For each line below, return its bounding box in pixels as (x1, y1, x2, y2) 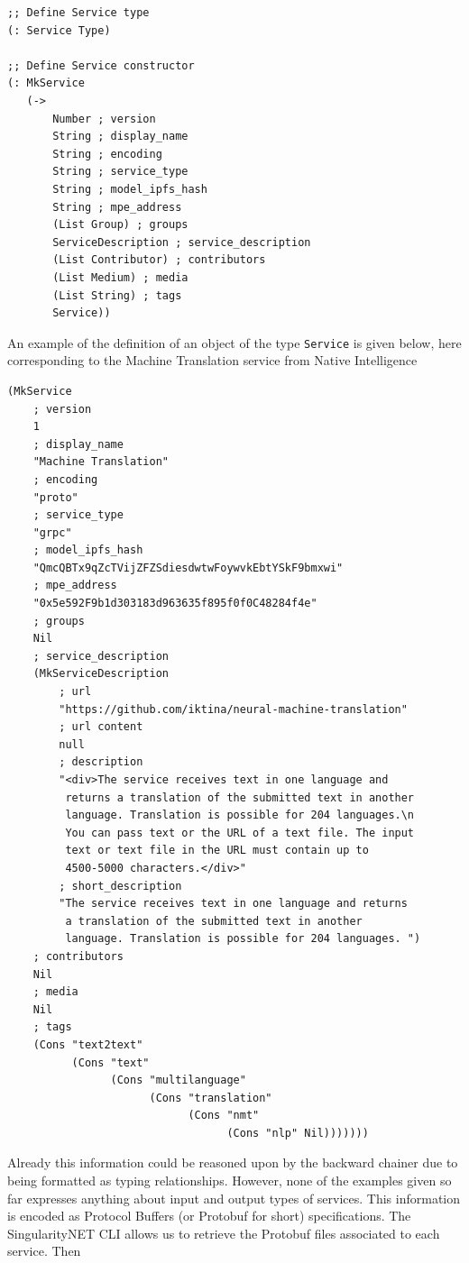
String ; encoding (52, 147, 162, 160)
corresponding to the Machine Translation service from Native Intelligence (7, 351, 418, 370)
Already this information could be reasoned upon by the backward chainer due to (7, 1153, 458, 1172)
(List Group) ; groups (52, 218, 189, 232)
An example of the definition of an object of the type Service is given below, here (7, 333, 462, 352)
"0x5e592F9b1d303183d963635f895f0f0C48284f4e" (32, 597, 317, 610)
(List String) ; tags (52, 288, 182, 302)
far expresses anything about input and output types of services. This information (7, 1188, 461, 1207)
